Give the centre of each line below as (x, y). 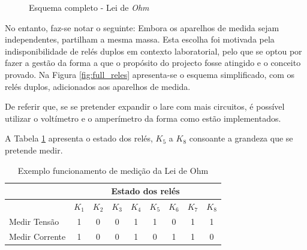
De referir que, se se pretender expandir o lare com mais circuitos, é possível (145, 106)
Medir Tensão (34, 221)
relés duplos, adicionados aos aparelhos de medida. (98, 86)
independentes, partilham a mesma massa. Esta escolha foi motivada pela (140, 39)
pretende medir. (34, 150)
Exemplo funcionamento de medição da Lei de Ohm (113, 170)
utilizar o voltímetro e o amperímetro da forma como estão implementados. (143, 118)
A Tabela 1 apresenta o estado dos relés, (79, 138)
